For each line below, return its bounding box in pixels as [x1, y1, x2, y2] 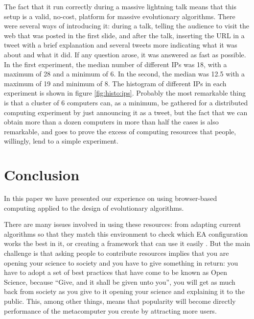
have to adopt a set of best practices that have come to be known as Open [4, 267, 228, 277]
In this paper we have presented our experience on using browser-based [4, 193, 217, 203]
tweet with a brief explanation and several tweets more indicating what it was [4, 40, 237, 50]
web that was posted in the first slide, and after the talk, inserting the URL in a [4, 30, 245, 40]
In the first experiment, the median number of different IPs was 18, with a [4, 59, 227, 69]
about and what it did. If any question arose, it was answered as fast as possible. [4, 49, 246, 59]
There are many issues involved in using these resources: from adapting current [4, 219, 241, 229]
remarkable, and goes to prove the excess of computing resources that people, [4, 126, 236, 136]
